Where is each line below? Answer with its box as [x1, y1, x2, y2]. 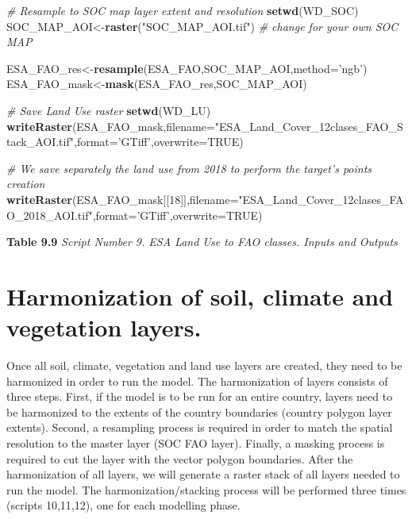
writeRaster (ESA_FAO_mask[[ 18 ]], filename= [6, 190, 239, 207]
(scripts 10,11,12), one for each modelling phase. [6, 497, 241, 513]
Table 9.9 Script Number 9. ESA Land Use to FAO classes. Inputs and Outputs [6, 233, 398, 250]
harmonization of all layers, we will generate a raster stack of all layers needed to [6, 466, 400, 482]
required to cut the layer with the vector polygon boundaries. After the [6, 450, 353, 467]
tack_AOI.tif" [6, 133, 74, 150]
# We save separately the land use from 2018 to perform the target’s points [6, 160, 372, 176]
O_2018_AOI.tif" [6, 206, 93, 223]
